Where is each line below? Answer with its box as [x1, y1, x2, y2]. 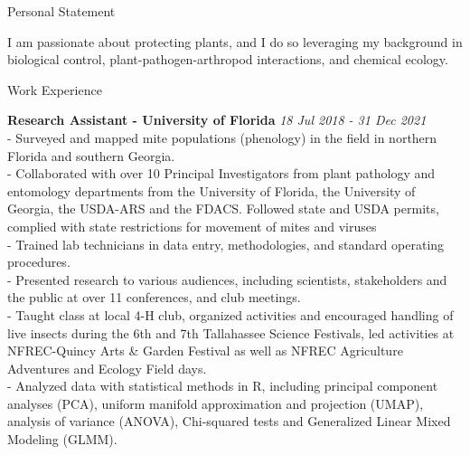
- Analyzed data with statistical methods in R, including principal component [7, 376, 438, 395]
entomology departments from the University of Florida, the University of [7, 181, 416, 200]
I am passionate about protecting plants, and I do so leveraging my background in [7, 32, 463, 51]
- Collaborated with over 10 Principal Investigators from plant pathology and [7, 164, 436, 183]
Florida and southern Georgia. [7, 146, 175, 165]
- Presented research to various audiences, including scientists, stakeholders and [7, 270, 447, 289]
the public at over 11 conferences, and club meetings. [7, 288, 301, 307]
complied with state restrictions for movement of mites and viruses [7, 216, 377, 235]
